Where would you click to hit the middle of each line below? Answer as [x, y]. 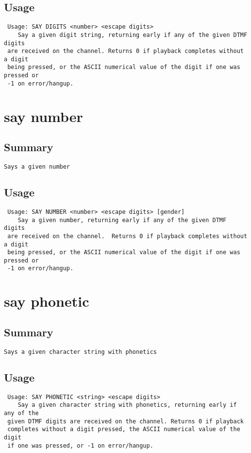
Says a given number [37, 167]
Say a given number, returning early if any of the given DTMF [122, 220]
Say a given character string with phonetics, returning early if [127, 405]
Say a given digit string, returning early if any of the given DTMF [133, 35]
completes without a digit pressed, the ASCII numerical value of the [124, 429]
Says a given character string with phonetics [80, 352]
